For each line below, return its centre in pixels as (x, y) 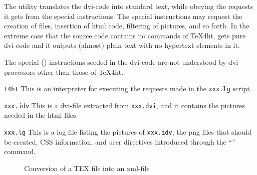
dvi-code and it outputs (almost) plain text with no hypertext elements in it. (122, 45)
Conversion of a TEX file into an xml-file (87, 168)
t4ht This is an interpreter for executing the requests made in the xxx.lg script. (128, 88)
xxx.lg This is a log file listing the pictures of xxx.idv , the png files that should (128, 132)
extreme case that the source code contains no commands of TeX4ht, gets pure (125, 35)
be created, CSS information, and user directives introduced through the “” (120, 141)
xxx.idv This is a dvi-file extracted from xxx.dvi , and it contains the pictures (125, 105)
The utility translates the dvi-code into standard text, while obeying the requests (129, 6)
